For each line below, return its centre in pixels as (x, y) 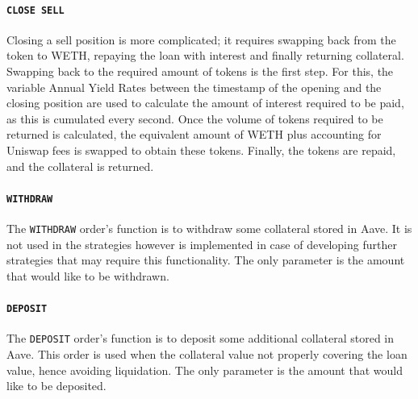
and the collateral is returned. (80, 166)
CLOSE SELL (36, 10)
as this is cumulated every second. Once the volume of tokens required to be (195, 118)
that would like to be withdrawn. (88, 275)
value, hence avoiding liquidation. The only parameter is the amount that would (205, 370)
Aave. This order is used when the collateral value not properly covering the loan (207, 354)
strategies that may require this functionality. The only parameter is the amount (206, 260)
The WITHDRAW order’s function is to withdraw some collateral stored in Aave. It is (209, 229)
